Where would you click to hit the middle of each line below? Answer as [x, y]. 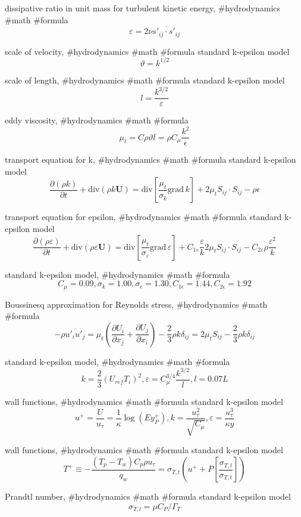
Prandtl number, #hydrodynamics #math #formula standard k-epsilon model [148, 496]
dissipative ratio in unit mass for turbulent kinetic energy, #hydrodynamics [143, 8]
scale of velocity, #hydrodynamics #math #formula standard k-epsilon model [147, 51]
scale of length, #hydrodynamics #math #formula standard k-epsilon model [145, 80]
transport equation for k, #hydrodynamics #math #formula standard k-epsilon [150, 160]
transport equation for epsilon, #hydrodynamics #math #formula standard [143, 217]
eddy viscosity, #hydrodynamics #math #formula [97, 120]
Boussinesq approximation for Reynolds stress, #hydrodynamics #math [136, 304]
